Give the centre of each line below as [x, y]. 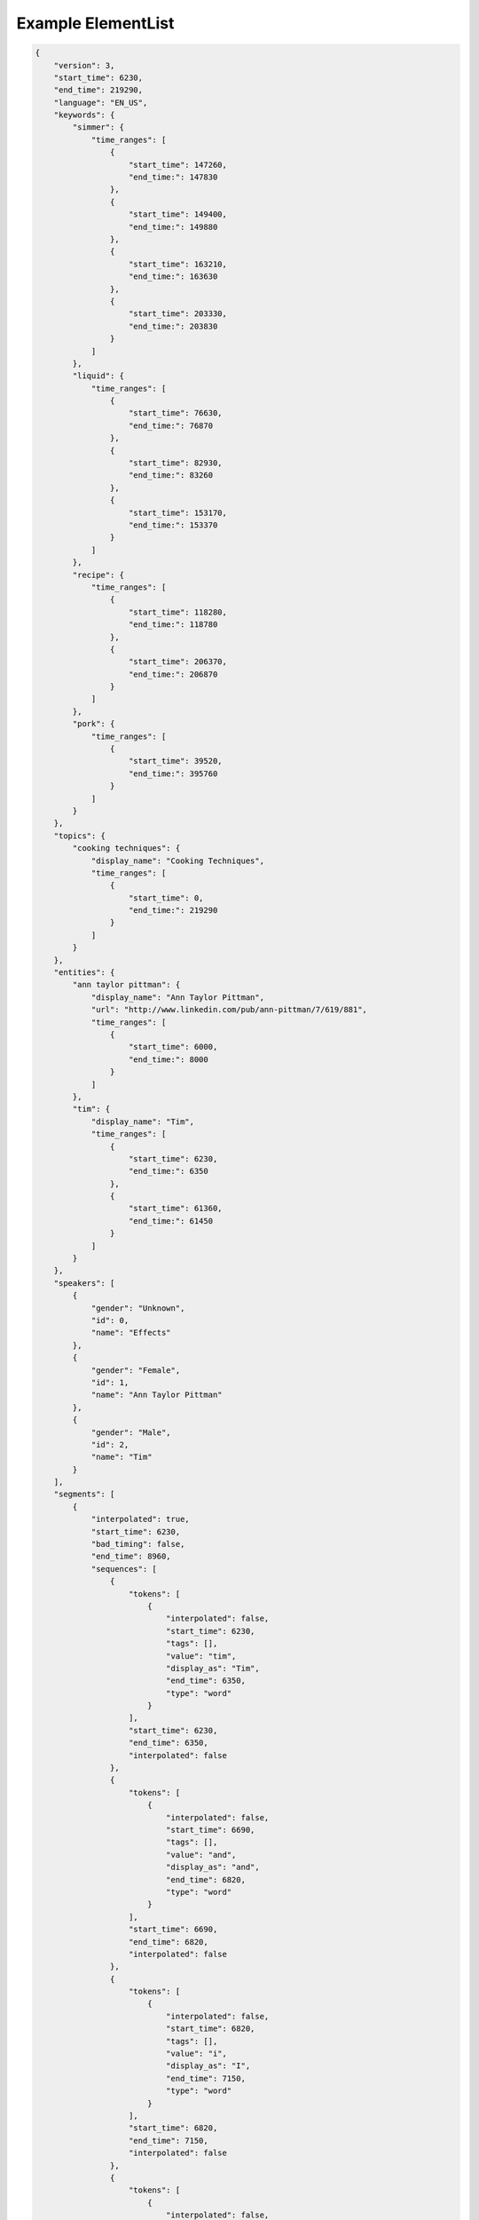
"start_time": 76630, [176, 413]
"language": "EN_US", [101, 103]
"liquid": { [98, 376]
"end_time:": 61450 [171, 1221]
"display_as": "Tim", [213, 1668]
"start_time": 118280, [178, 612]
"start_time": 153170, [178, 512]
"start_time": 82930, [176, 463]
